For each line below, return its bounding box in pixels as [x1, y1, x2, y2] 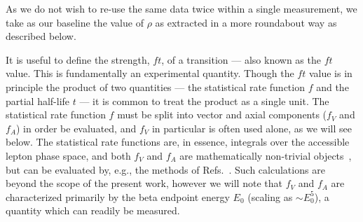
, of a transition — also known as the [161, 52, 321, 67]
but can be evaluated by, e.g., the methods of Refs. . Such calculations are [6, 162, 325, 176]
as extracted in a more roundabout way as [155, 15, 337, 29]
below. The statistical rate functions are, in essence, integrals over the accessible [6, 134, 350, 149]
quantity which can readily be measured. [6, 203, 180, 218]
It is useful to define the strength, [6, 52, 150, 67]
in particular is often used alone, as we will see [151, 120, 352, 135]
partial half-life [6, 93, 70, 108]
